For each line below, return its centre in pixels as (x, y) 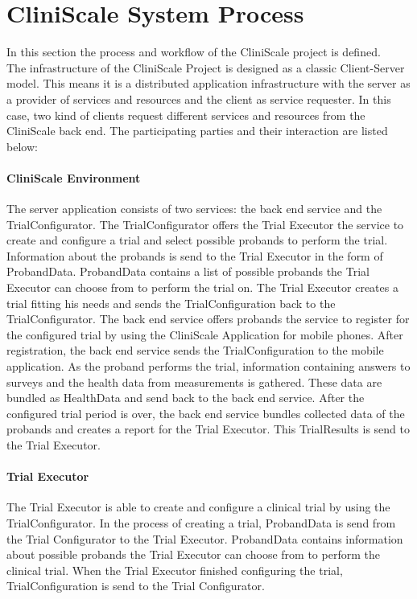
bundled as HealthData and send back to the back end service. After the (186, 398)
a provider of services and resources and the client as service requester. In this (199, 98)
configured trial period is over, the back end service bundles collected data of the (206, 413)
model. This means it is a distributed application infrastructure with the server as (208, 83)
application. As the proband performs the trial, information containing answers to (208, 366)
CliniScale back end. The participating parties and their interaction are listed (197, 131)
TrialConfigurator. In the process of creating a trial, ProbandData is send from (201, 522)
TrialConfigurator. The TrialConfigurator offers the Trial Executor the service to (205, 224)
